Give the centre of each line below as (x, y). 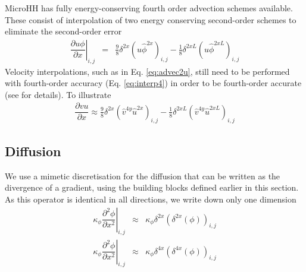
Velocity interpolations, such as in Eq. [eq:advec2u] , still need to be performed (147, 71)
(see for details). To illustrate (58, 94)
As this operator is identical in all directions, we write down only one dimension (151, 199)
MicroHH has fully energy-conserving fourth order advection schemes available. (149, 8)
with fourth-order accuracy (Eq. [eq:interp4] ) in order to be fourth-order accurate (153, 83)
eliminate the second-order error (63, 31)
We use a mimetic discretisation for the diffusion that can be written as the (143, 175)
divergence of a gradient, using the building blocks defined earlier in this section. (152, 187)
